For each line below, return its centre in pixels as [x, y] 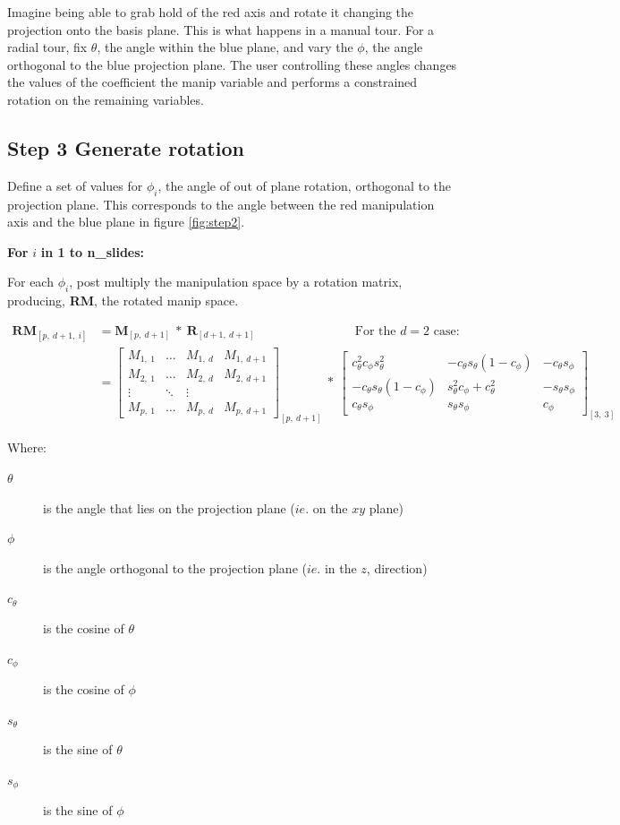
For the [375, 331]
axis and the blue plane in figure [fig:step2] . [126, 222]
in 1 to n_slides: [93, 251]
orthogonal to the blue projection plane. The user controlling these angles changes [232, 64]
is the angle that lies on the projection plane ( [169, 507]
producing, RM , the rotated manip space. [123, 301]
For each [30, 282]
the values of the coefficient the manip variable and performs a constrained [212, 82]
